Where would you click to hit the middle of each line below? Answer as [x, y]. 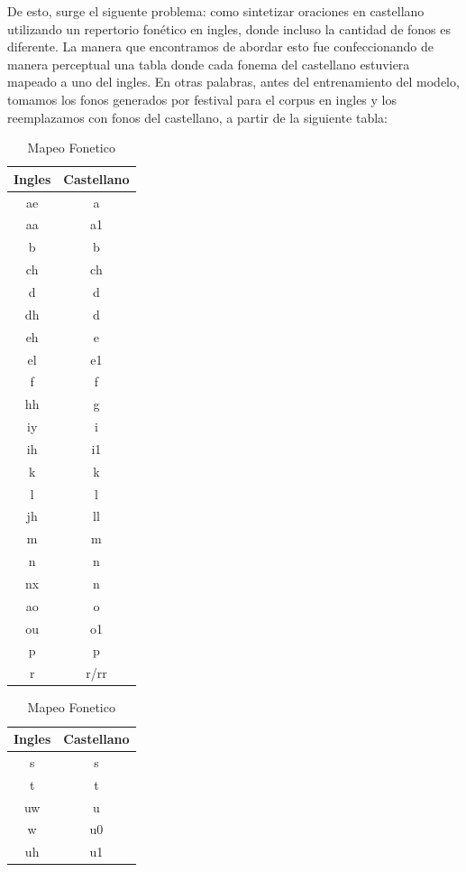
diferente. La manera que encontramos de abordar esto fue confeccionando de [221, 46]
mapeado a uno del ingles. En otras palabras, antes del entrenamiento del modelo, [233, 82]
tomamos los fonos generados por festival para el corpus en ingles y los [202, 99]
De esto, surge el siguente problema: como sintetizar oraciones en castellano [216, 11]
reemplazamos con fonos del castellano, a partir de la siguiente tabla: [197, 117]
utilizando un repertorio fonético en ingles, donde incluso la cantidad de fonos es [229, 28]
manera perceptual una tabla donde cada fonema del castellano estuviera [209, 64]
